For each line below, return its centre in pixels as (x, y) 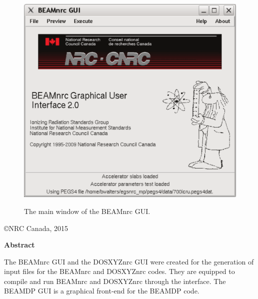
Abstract (19, 245)
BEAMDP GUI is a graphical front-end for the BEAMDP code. (102, 291)
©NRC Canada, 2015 (36, 228)
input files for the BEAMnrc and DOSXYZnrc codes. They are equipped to (119, 271)
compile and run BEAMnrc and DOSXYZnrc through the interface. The (115, 281)
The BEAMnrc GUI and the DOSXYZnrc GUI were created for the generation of (129, 261)
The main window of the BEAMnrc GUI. (87, 211)
